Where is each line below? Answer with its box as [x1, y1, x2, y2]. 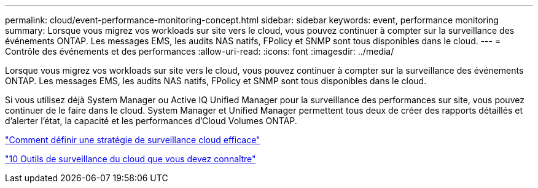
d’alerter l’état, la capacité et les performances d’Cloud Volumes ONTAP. [5, 116, 297, 126]
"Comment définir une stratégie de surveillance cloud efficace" [5, 135, 260, 145]
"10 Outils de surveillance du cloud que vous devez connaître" [5, 154, 256, 164]
